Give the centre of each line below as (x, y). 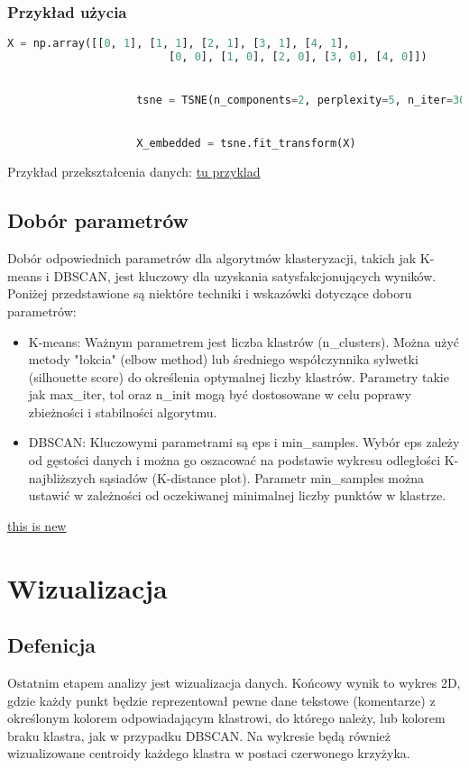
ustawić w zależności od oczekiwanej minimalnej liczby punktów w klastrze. (237, 495)
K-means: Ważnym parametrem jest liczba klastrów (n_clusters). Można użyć (244, 341)
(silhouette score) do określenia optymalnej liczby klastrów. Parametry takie (239, 376)
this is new (37, 525)
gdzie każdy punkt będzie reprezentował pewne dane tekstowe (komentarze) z (221, 700)
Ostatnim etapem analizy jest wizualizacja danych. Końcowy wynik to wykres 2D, (234, 683)
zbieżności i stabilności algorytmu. (123, 411)
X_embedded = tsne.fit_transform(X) (246, 144)
